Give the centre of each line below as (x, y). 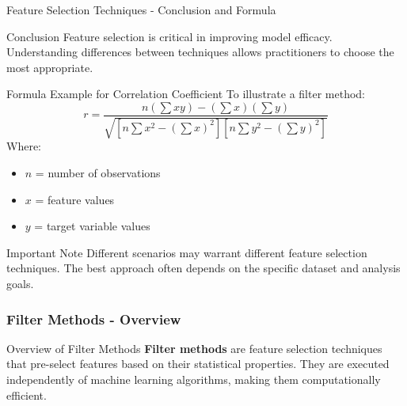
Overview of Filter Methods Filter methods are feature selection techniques (194, 348)
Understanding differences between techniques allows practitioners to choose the (200, 52)
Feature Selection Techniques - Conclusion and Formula (141, 9)
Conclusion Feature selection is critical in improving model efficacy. (169, 36)
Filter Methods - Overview (94, 319)
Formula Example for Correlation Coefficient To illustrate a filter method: (186, 94)
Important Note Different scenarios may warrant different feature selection (187, 252)
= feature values (75, 199)
